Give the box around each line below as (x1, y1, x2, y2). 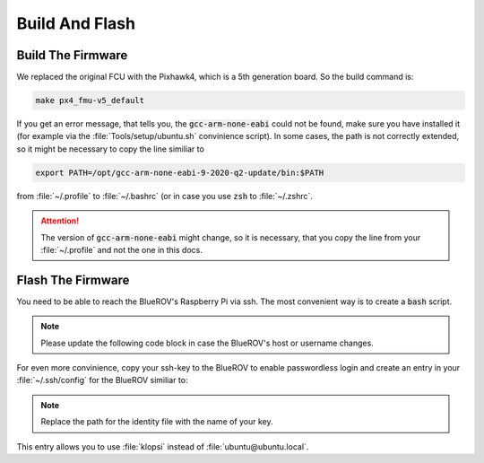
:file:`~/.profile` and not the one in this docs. (40, 244, 203, 255)
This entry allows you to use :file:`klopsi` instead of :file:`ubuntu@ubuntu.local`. (16, 441, 309, 452)
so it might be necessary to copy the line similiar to (16, 144, 205, 154)
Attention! (40, 215, 80, 226)
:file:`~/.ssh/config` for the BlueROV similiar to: (16, 375, 188, 386)
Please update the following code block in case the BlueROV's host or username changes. (40, 337, 374, 348)
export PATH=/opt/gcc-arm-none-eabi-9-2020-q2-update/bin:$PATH (35, 167, 324, 178)
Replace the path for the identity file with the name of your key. (40, 416, 273, 427)
